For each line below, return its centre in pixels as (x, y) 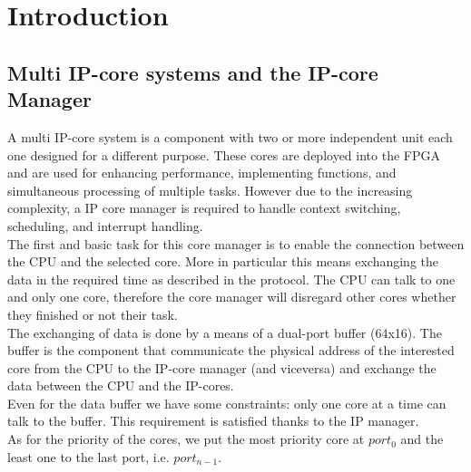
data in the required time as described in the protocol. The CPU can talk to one (231, 279)
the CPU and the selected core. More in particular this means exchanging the (223, 261)
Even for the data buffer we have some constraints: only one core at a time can (227, 403)
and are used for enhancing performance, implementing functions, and (202, 173)
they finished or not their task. (93, 314)
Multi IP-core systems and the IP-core (193, 72)
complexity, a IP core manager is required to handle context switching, (204, 208)
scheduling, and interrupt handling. (105, 225)
